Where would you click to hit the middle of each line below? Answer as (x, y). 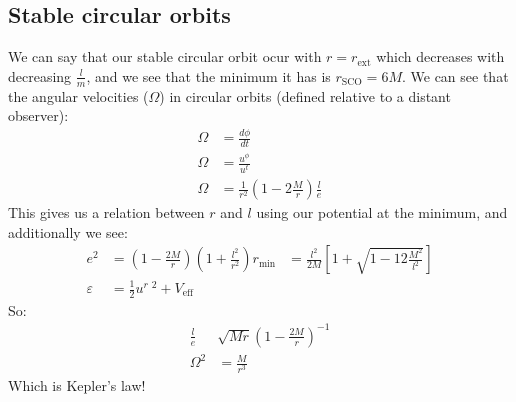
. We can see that (455, 75)
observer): (38, 115)
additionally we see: (68, 231)
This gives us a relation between (106, 212)
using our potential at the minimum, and (382, 212)
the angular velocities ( (78, 95)
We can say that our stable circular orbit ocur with (165, 56)
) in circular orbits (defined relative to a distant (305, 95)
